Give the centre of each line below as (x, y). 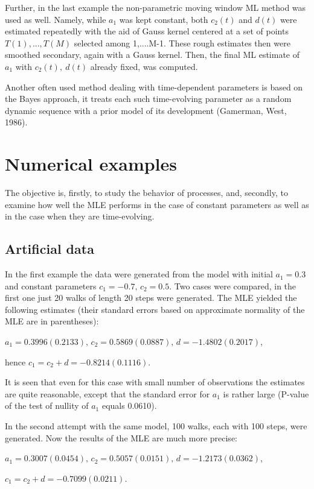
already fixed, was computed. (144, 66)
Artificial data (50, 249)
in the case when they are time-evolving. (80, 216)
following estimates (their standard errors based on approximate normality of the (155, 309)
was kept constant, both (164, 19)
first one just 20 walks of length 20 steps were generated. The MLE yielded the (151, 298)
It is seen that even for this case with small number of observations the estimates (155, 382)
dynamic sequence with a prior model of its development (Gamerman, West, (146, 110)
